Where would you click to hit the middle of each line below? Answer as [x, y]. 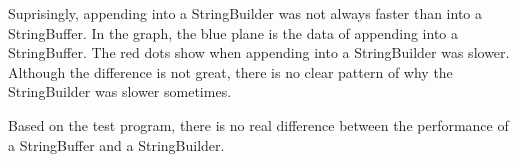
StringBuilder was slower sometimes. [120, 91]
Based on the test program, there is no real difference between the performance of [258, 124]
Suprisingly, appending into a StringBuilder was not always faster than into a [245, 13]
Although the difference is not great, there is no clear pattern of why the [230, 71]
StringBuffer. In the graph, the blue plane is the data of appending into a [233, 32]
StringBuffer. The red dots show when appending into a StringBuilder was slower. [259, 52]
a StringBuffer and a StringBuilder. [116, 144]
